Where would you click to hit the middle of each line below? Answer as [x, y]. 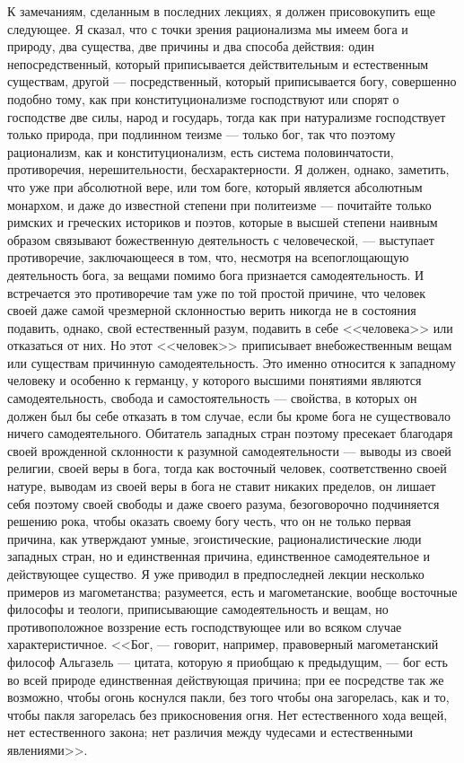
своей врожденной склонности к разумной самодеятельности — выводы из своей [229, 450]
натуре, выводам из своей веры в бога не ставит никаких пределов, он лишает [222, 486]
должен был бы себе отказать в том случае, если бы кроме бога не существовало [229, 415]
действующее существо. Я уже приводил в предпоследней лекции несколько [216, 574]
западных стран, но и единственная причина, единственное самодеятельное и [219, 556]
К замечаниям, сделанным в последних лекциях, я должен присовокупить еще [221, 11]
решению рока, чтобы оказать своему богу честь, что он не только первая [210, 521]
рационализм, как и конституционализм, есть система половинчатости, [201, 151]
